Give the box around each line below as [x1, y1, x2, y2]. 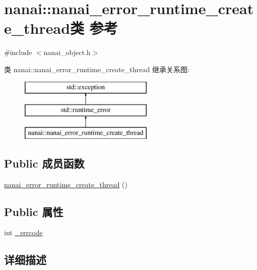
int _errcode [4, 227, 43, 238]
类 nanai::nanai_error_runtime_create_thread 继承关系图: [4, 64, 189, 74]
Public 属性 [4, 203, 63, 219]
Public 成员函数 [4, 155, 85, 171]
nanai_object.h [43, 47, 91, 58]
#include [4, 47, 32, 58]
